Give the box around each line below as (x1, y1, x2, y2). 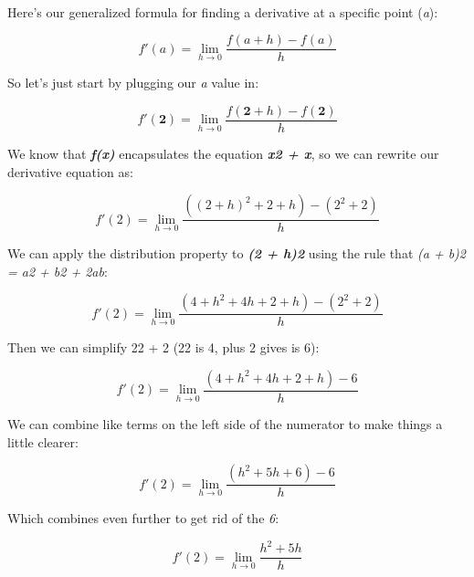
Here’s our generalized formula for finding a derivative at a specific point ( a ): (7, 2, 438, 21)
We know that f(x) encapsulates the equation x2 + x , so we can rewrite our (7, 143, 439, 163)
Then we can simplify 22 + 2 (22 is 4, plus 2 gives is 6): (7, 338, 320, 357)
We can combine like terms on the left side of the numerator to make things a (7, 414, 443, 433)
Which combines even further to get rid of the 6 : (7, 509, 279, 528)
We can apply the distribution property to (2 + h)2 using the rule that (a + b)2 (7, 244, 466, 263)
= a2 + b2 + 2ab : (7, 261, 108, 280)
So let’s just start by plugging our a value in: (7, 73, 259, 92)
